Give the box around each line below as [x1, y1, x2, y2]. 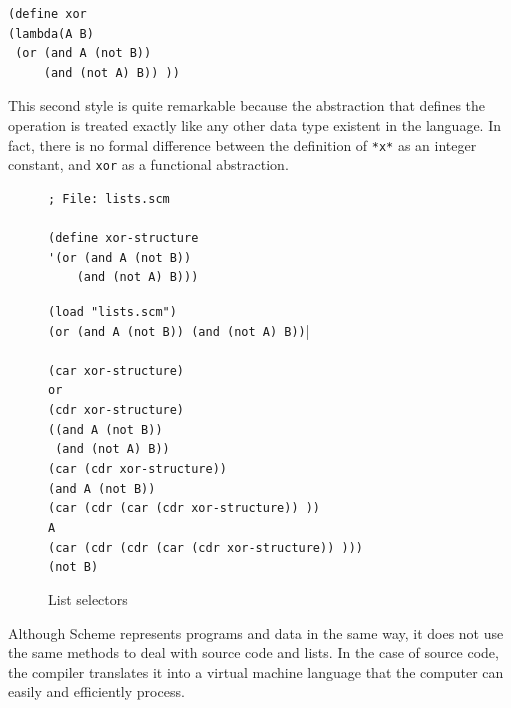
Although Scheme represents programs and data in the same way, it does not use [8, 622, 504, 643]
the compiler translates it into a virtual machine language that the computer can [8, 661, 504, 682]
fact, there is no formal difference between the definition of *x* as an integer [8, 134, 477, 155]
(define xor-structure [48, 231, 199, 246]
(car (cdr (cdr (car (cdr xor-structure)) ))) [48, 540, 363, 555]
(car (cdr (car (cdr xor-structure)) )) [48, 501, 321, 516]
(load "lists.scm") [48, 304, 177, 319]
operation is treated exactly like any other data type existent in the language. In [8, 114, 501, 135]
